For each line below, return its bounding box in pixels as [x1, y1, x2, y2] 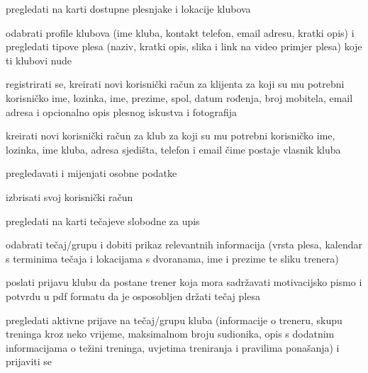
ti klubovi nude [6, 52, 72, 67]
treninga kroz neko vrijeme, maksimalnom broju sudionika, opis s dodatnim [6, 326, 335, 341]
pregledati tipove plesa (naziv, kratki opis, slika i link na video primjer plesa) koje [6, 39, 362, 54]
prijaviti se [6, 354, 52, 369]
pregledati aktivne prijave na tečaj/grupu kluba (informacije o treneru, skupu [6, 312, 342, 327]
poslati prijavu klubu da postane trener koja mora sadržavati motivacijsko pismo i [6, 275, 362, 289]
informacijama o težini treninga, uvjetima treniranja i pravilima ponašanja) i [6, 340, 340, 355]
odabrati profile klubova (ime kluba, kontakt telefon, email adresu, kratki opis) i [6, 25, 355, 40]
